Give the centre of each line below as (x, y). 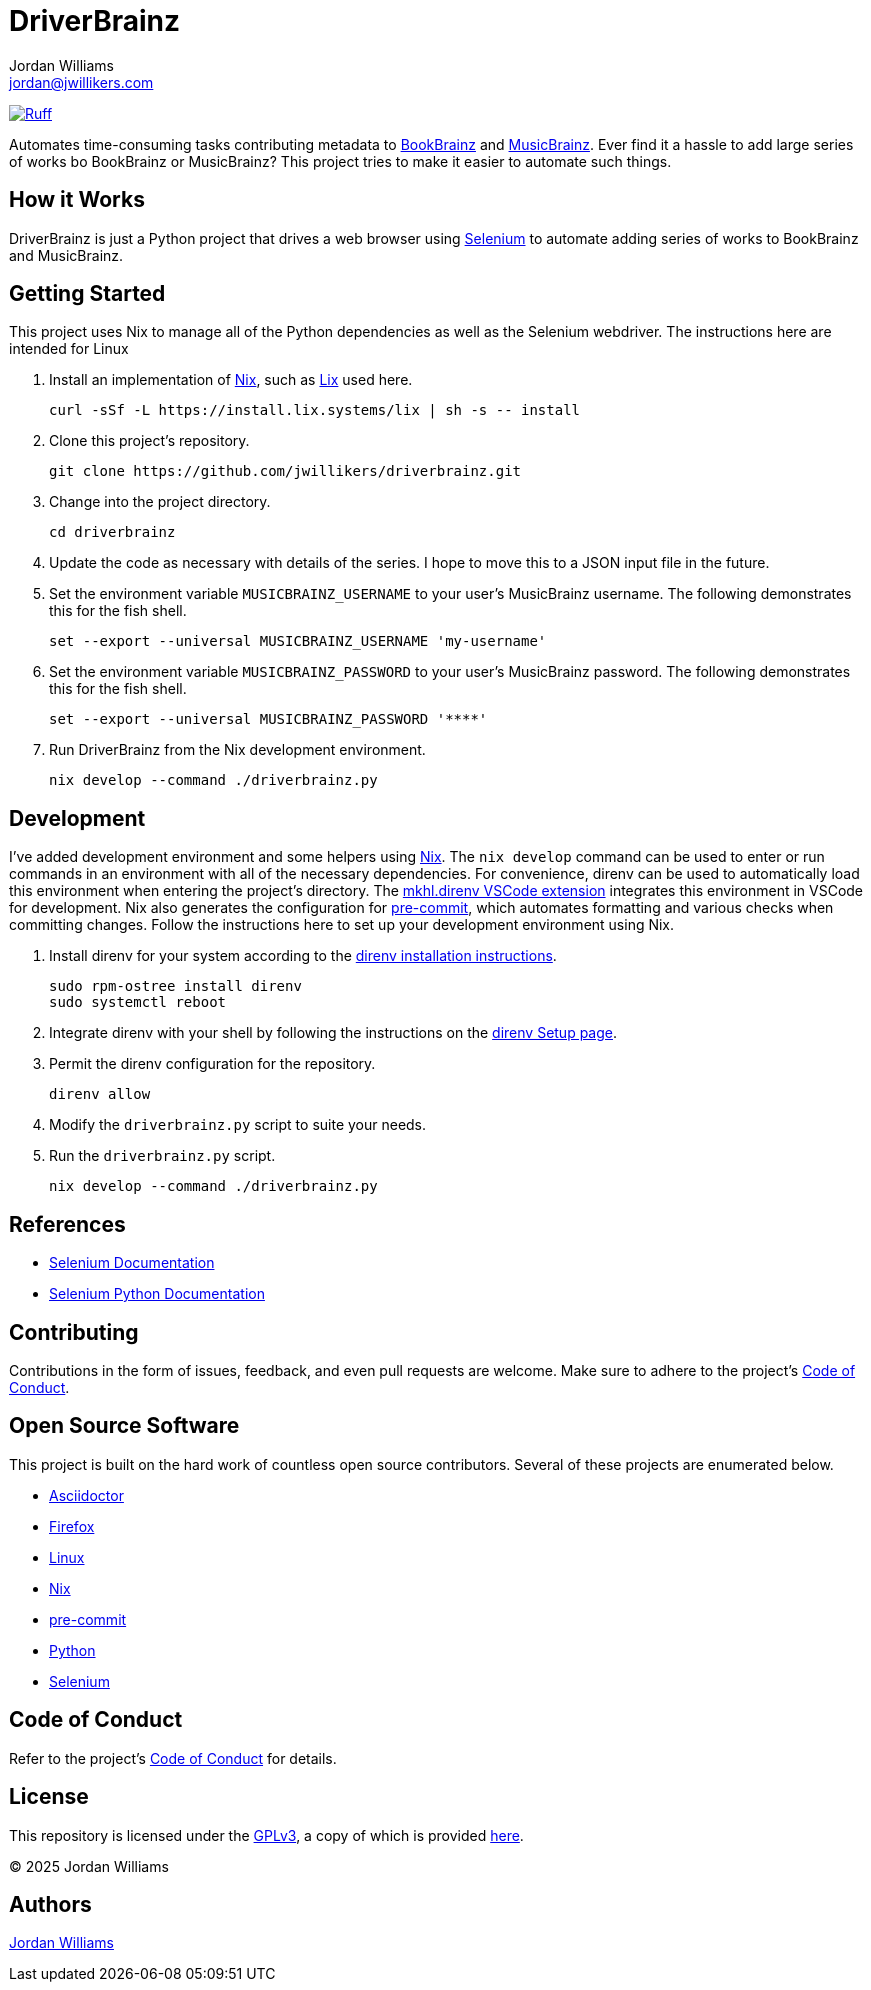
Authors (50, 1904)
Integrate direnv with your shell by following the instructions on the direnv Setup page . (333, 1033)
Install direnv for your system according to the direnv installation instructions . (303, 956)
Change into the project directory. (160, 502)
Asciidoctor (86, 1495)
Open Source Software (124, 1426)
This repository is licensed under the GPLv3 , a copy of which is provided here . (266, 1835)
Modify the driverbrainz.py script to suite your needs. (238, 1125)
